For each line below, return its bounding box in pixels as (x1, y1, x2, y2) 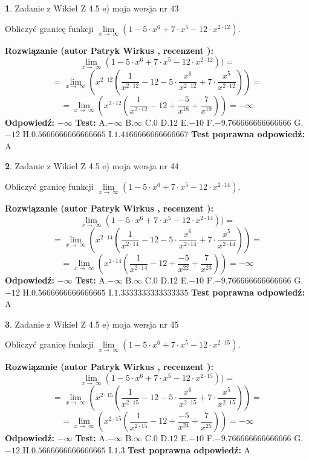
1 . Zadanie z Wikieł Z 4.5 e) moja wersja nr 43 (5, 2, 179, 14)
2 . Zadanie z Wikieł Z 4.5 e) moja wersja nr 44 (5, 160, 179, 172)
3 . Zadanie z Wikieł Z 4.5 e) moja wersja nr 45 (5, 317, 179, 330)
